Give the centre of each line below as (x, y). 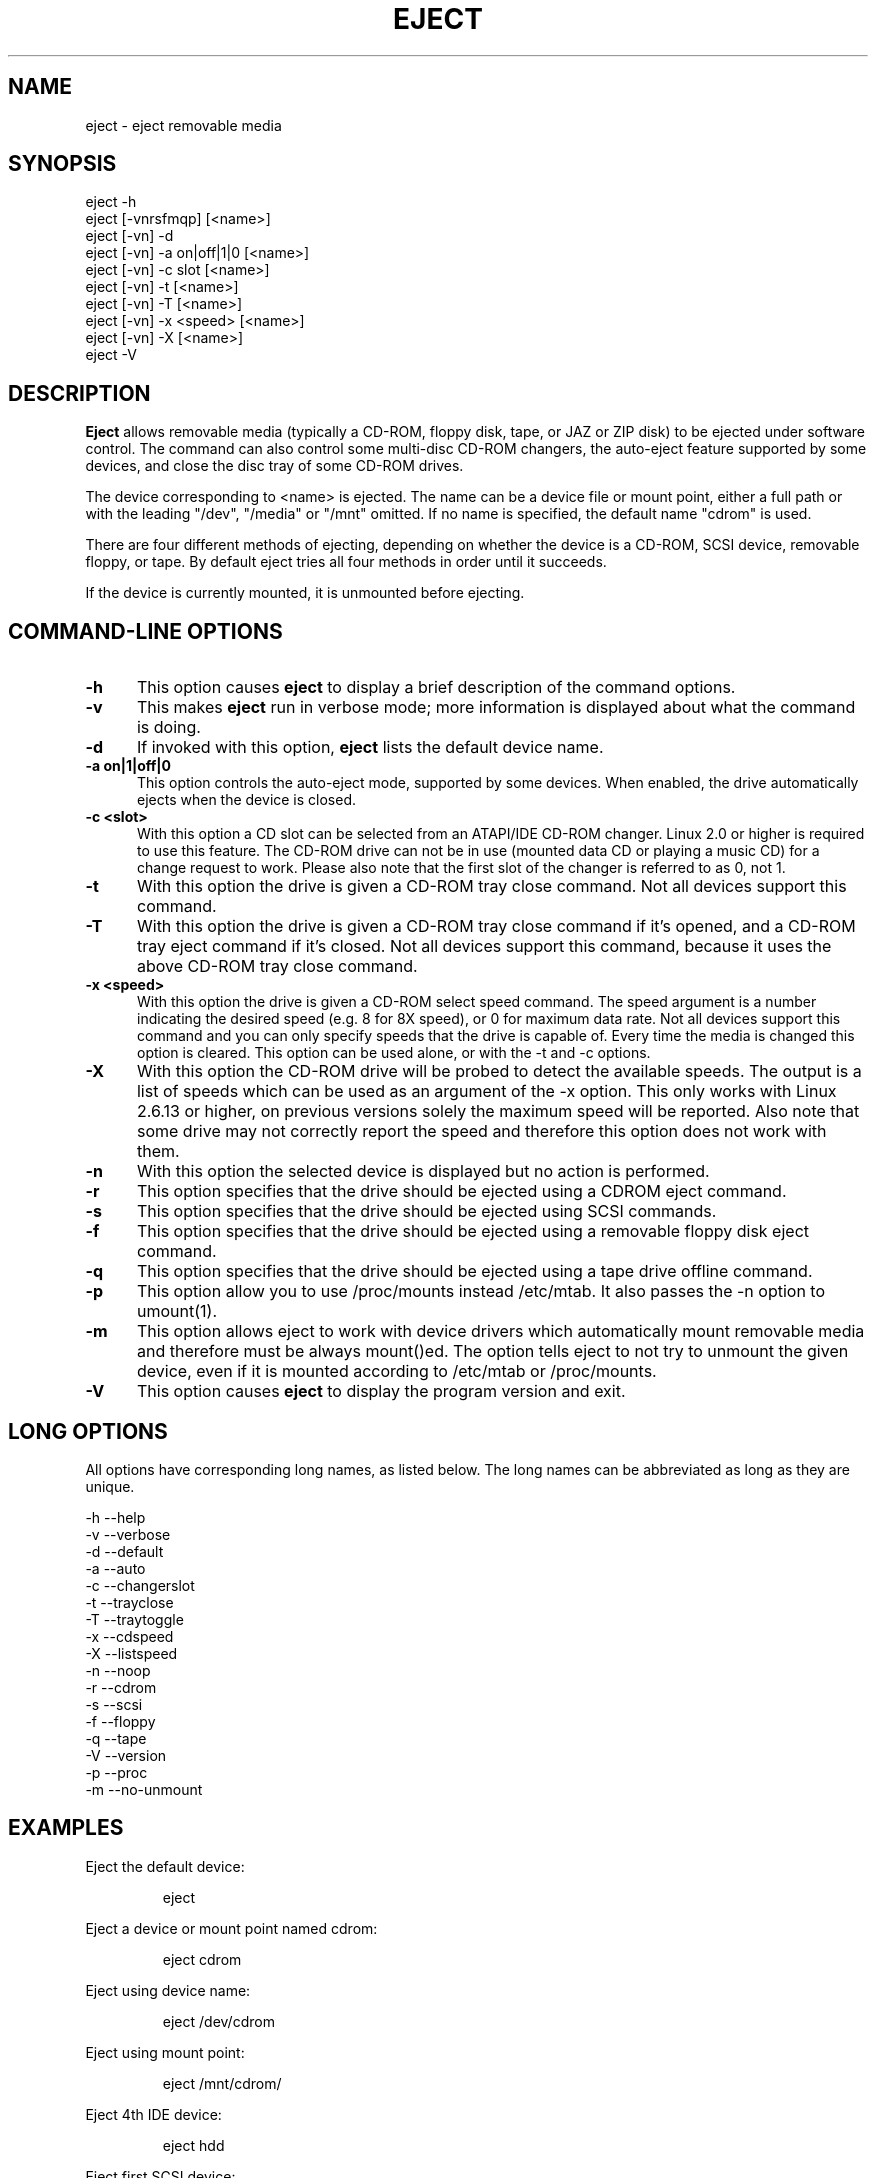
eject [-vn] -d (129, 236)
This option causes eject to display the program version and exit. (381, 1391)
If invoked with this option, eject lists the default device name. (370, 747)
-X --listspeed (131, 1653)
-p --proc (116, 1772)
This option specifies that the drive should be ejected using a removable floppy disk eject (473, 1231)
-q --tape (116, 1738)
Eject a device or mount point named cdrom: (231, 1928)
